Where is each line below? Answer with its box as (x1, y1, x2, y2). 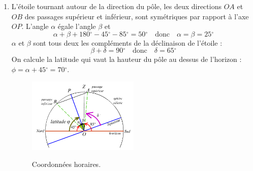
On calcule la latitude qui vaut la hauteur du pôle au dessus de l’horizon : (11, 54, 242, 64)
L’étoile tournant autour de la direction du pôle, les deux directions (11, 1, 222, 11)
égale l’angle (57, 21, 96, 31)
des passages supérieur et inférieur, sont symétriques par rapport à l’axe (24, 11, 249, 21)
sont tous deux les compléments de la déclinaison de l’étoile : (33, 37, 223, 48)
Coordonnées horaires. (31, 159, 101, 169)
